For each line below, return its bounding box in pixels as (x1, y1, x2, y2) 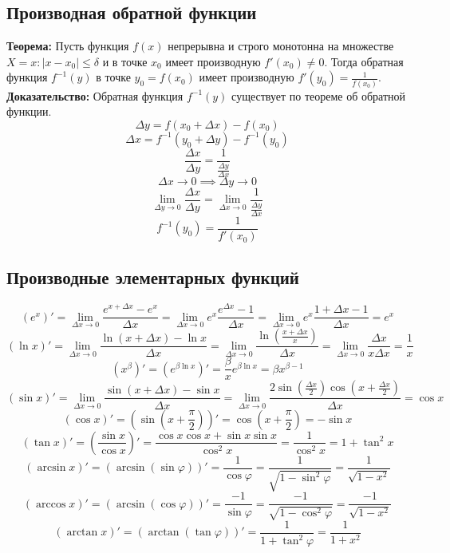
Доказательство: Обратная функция (6, 87, 184, 104)
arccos (36, 498, 66, 510)
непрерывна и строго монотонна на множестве (168, 38, 394, 54)
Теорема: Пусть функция (6, 38, 129, 54)
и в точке (102, 53, 148, 69)
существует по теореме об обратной (231, 87, 406, 104)
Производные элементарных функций (6, 265, 299, 290)
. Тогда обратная (324, 53, 404, 69)
